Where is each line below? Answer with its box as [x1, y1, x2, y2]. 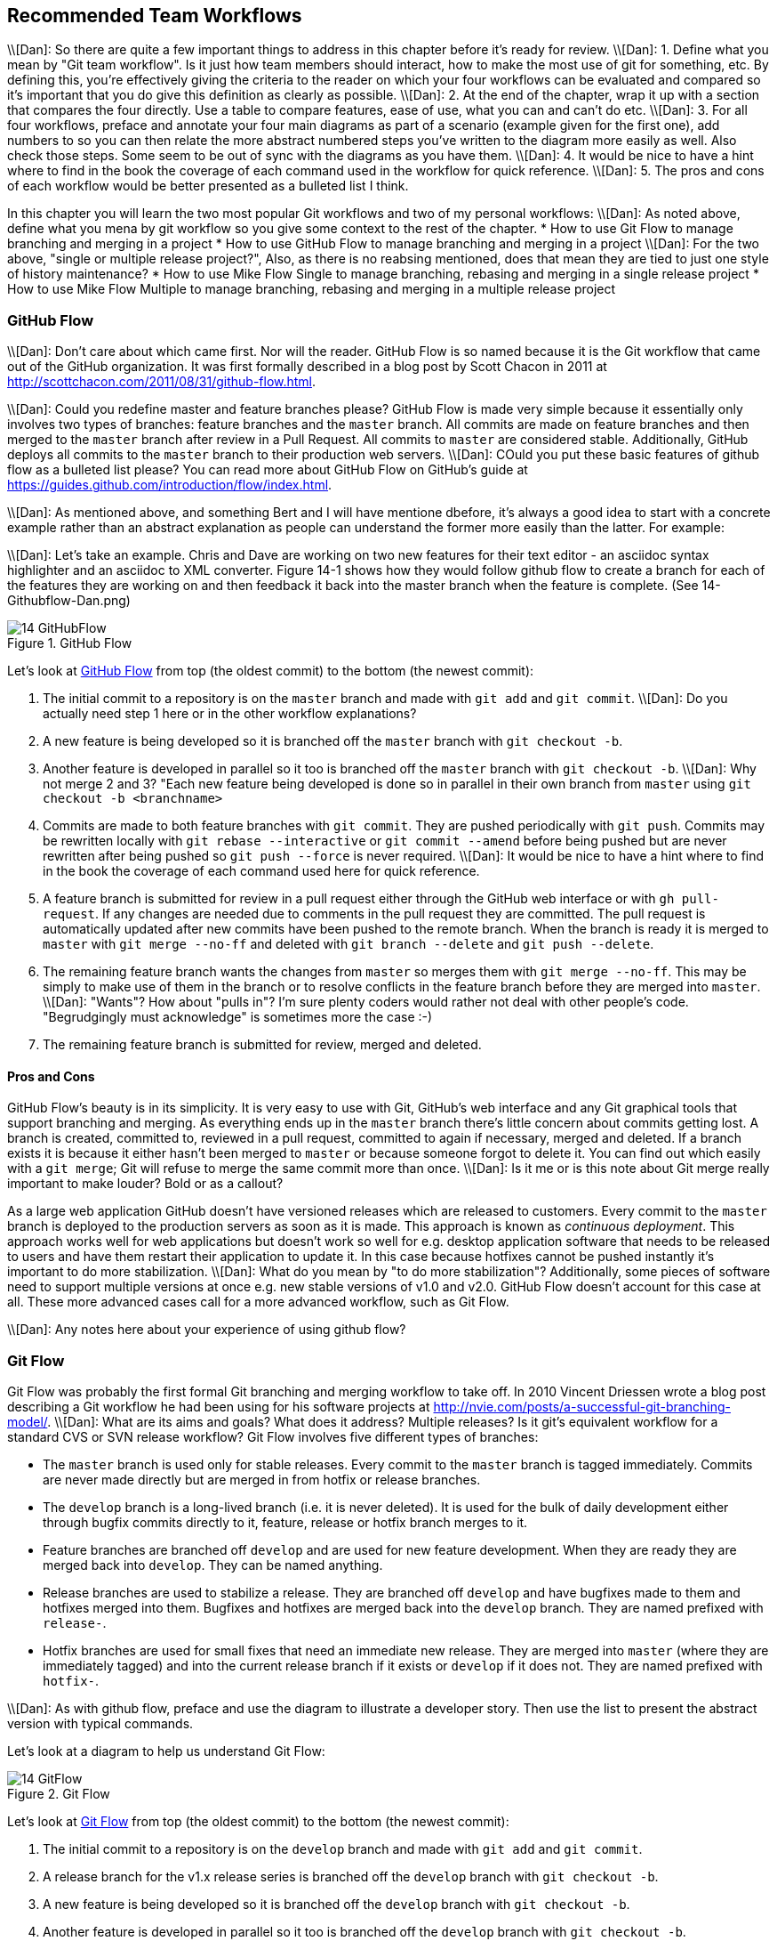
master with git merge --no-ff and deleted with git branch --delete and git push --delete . [43, 936, 654, 952]
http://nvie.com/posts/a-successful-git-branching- [433, 1399, 731, 1415]
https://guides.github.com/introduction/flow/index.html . [7, 477, 332, 493]
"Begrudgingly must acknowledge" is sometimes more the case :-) [43, 1009, 433, 1025]
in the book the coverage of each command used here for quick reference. [43, 863, 480, 879]
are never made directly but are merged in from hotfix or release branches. [43, 1472, 481, 1488]
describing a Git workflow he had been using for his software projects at [7, 1399, 430, 1415]
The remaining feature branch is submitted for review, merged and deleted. [43, 1037, 482, 1053]
